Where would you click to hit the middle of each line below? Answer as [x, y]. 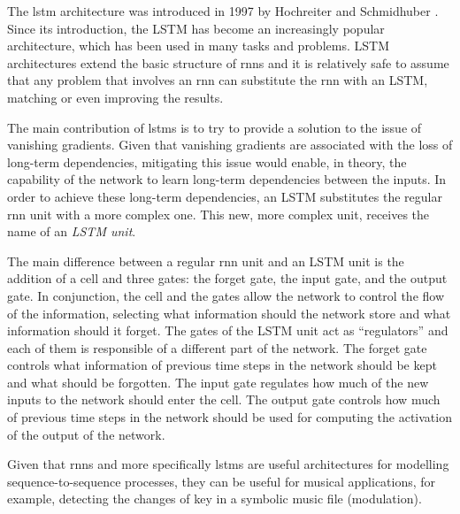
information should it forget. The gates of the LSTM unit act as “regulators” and [228, 330]
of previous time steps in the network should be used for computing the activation [230, 417]
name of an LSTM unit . [72, 231]
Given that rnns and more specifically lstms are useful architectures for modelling [228, 464]
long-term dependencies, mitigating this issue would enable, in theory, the [207, 161]
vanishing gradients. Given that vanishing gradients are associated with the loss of [230, 145]
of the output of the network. [86, 434]
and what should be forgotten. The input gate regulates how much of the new [218, 382]
